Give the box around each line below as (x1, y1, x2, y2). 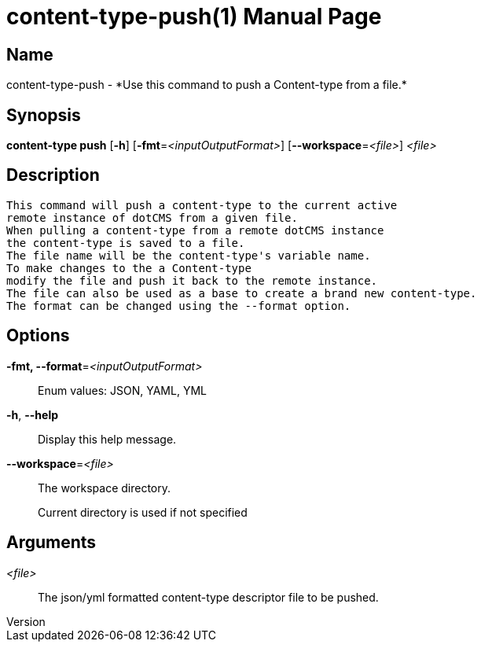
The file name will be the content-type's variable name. (6, 249, 371, 262)
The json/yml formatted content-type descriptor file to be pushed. (38, 590, 379, 604)
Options (6, 326, 70, 346)
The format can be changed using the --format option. (6, 299, 351, 312)
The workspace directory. (38, 480, 171, 495)
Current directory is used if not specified (38, 505, 248, 519)
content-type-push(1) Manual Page (6, 3, 382, 30)
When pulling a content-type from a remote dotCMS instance (6, 223, 384, 237)
